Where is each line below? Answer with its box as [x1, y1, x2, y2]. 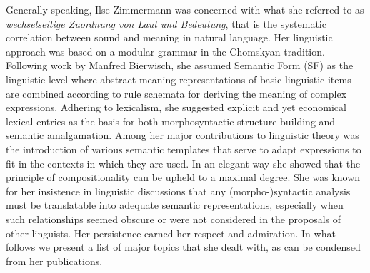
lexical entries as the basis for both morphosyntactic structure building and [6, 113, 336, 128]
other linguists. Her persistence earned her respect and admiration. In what [6, 225, 336, 240]
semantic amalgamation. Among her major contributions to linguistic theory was [6, 128, 359, 143]
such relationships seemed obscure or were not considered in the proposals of [6, 211, 341, 226]
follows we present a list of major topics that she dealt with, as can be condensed [6, 239, 361, 254]
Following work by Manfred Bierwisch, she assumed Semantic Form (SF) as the [6, 58, 354, 73]
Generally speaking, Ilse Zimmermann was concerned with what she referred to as [6, 2, 364, 16]
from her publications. [6, 253, 103, 268]
